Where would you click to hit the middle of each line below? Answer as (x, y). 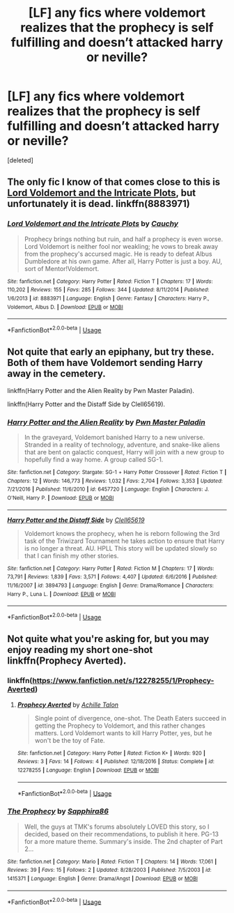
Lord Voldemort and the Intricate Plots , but (102, 193)
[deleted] (20, 160)
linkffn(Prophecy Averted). (67, 661)
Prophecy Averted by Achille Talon (68, 705)
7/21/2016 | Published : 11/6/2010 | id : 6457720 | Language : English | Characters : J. (108, 489)
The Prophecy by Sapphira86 (58, 811)
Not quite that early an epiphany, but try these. (111, 352)
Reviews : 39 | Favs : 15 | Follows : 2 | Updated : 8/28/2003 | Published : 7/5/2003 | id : (109, 870)
